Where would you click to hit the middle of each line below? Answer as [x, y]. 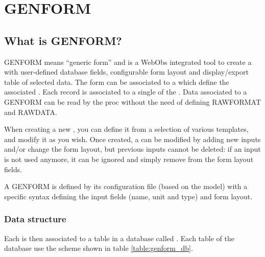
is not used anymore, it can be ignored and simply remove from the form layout [129, 159]
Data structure [35, 219]
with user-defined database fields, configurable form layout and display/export [126, 72]
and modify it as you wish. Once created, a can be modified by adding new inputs [132, 139]
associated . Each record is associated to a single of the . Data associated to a [126, 92]
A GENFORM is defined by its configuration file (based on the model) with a [126, 186]
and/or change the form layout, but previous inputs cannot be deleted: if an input [132, 149]
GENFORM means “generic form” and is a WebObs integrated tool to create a [128, 62]
